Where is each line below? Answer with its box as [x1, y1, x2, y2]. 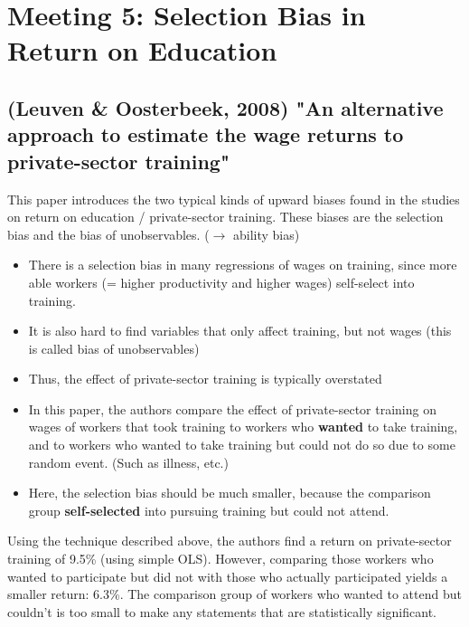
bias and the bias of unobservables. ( [7, 224, 210, 243]
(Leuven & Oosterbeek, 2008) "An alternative [7, 93, 444, 121]
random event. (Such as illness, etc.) [28, 452, 229, 471]
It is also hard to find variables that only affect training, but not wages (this [28, 321, 452, 340]
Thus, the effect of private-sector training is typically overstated [28, 369, 382, 388]
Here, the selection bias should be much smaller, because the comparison [28, 483, 431, 502]
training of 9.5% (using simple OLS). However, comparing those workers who [7, 549, 434, 568]
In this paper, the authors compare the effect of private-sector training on [28, 399, 436, 418]
